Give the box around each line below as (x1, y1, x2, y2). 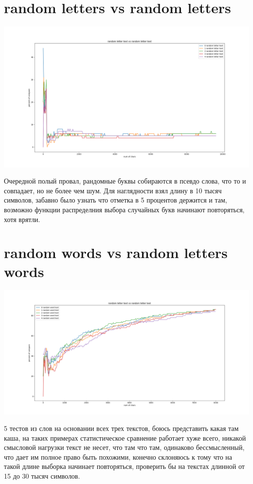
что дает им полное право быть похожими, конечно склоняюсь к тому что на (4, 451, 233, 462)
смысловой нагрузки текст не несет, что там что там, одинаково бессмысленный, (4, 442, 245, 452)
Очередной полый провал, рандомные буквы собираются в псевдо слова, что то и (4, 176, 246, 186)
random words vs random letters (4, 242, 228, 262)
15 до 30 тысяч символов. (4, 470, 80, 481)
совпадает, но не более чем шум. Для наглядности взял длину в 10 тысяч (4, 185, 222, 195)
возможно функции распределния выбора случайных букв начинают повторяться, (4, 204, 245, 214)
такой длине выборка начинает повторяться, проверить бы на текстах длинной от (4, 461, 245, 471)
